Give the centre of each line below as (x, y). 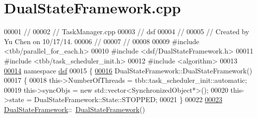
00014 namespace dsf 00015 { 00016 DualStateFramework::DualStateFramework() (128, 70)
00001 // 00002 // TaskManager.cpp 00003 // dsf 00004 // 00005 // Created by (127, 31)
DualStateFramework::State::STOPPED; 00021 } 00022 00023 (128, 99)
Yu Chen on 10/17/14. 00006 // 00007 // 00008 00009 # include (102, 41)
